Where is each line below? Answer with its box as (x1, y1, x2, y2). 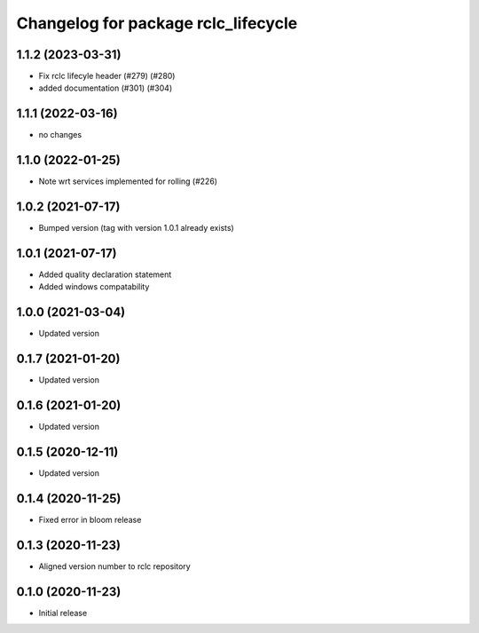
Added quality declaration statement (38, 269, 172, 280)
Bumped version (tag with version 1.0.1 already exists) (38, 223, 234, 233)
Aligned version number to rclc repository (38, 560, 191, 572)
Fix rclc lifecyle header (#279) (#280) (38, 71, 176, 82)
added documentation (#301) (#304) (38, 83, 173, 93)
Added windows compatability (38, 281, 150, 292)
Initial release (38, 607, 88, 618)
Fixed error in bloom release (38, 515, 142, 525)
